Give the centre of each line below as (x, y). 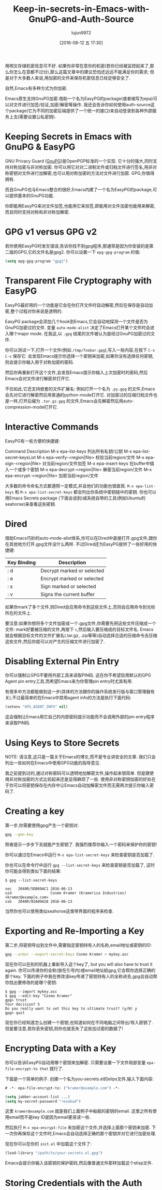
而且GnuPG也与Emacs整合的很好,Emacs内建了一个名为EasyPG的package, (79, 189)
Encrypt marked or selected (72, 578)
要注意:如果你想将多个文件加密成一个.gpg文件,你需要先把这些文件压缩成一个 (81, 623)
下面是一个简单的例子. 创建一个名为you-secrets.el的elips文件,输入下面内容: (79, 1079)
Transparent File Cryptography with (78, 281)
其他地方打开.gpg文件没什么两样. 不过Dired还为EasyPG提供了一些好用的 (81, 544)
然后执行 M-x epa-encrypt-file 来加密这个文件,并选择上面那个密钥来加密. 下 (81, 1127)
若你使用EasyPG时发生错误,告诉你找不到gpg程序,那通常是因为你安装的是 (77, 246)
